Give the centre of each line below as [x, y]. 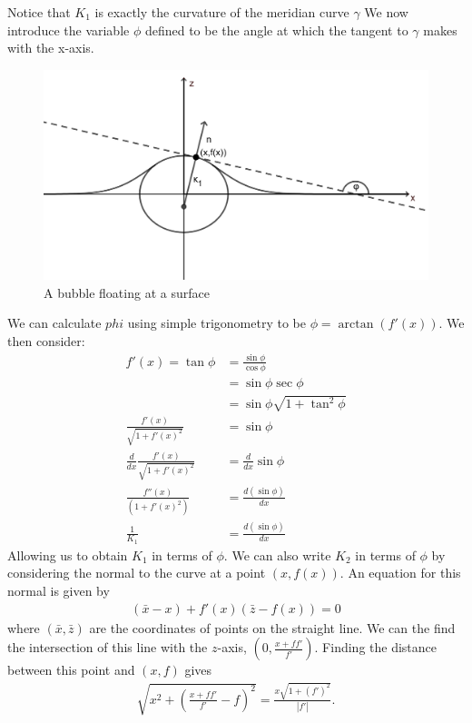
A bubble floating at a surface [127, 292]
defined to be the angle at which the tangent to [276, 30]
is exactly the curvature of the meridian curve [222, 12]
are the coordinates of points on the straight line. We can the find [272, 627]
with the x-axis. [51, 48]
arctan [356, 325]
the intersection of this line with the [108, 647]
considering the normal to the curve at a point [137, 573]
